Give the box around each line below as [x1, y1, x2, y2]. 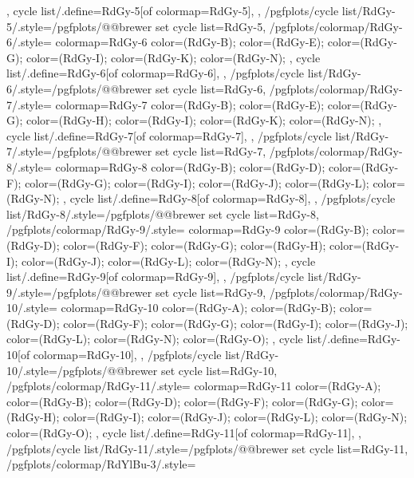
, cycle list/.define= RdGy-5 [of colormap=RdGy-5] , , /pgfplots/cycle [6, 2, 339, 18]
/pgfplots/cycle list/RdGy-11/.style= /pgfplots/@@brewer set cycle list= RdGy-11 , [6, 440, 408, 456]
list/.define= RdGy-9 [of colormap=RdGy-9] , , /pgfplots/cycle [6, 268, 305, 285]
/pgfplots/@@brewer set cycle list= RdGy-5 [51, 18, 263, 34]
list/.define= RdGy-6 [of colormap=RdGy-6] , [6, 65, 220, 81]
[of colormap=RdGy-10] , [18, 346, 137, 363]
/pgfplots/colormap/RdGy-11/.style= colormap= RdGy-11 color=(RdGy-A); [6, 377, 381, 394]
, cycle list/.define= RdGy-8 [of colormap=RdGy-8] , [63, 190, 311, 207]
